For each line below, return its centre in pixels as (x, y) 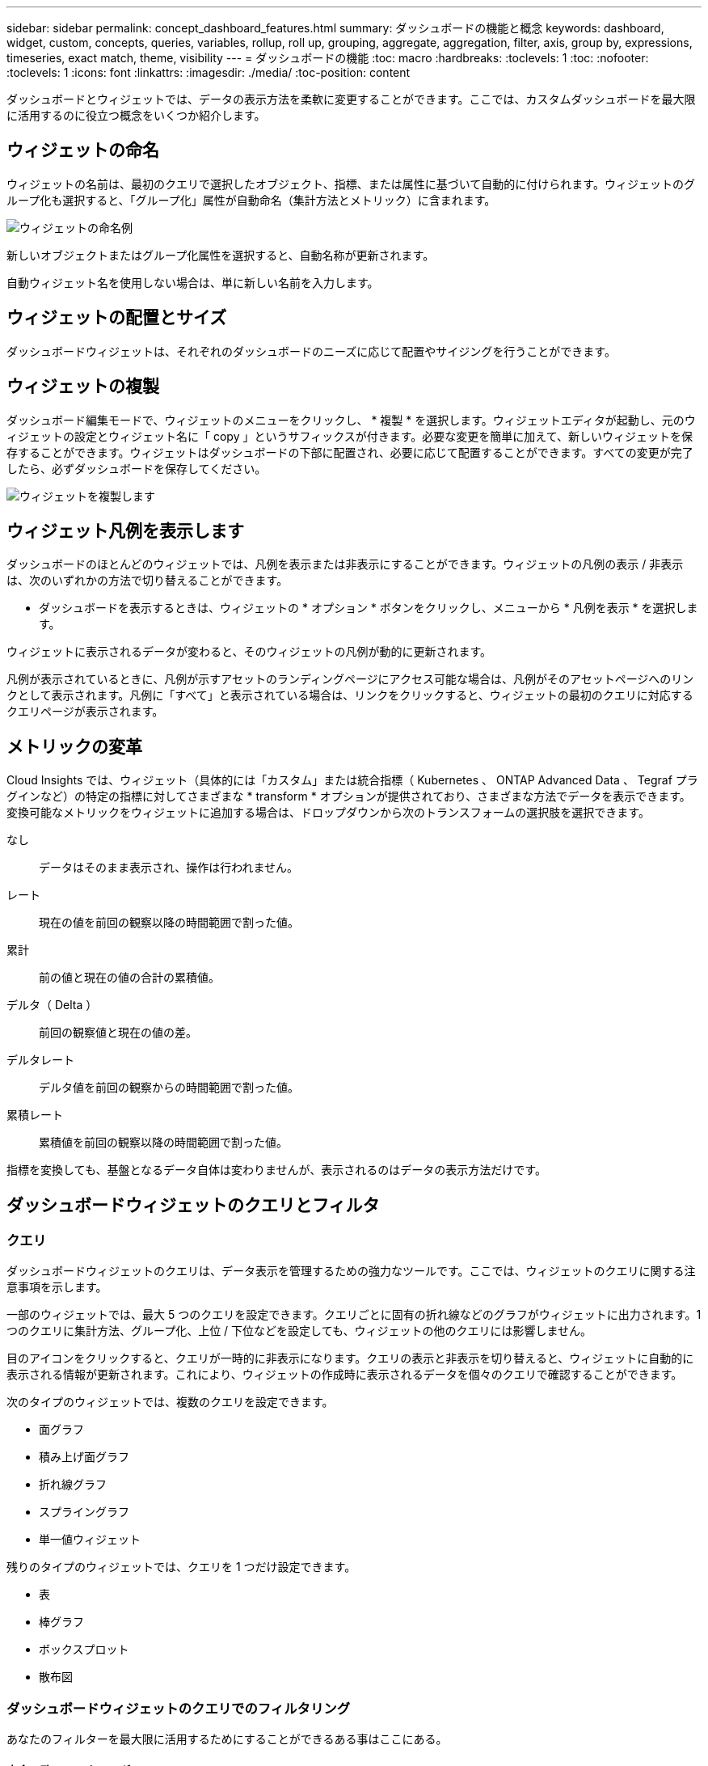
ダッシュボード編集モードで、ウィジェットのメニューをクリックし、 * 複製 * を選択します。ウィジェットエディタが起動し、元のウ (351, 420)
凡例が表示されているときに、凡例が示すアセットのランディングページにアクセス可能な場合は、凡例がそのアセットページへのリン (350, 679)
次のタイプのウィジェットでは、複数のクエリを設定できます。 (170, 1402)
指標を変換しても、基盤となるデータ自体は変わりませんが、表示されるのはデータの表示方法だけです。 (276, 1170)
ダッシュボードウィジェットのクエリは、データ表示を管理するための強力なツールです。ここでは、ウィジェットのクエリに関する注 (351, 1271)
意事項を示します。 (57, 1287)
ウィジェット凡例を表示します (125, 530)
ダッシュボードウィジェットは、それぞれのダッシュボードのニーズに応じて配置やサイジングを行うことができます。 (311, 351)
